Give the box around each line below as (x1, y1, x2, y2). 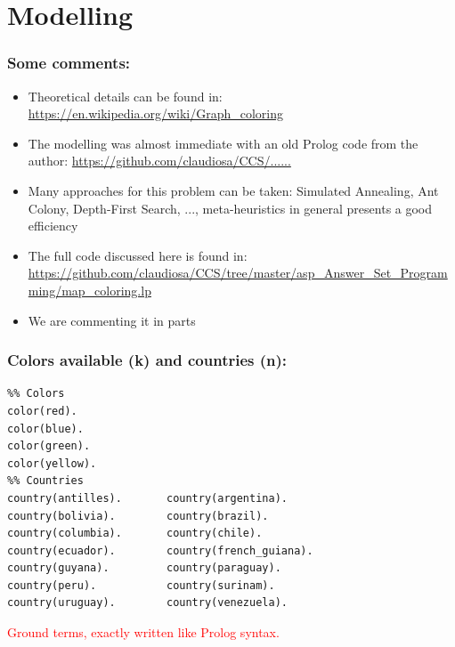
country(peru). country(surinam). (7, 578, 275, 592)
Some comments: (7, 52, 131, 74)
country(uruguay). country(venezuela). (7, 596, 288, 610)
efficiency (28, 216, 78, 235)
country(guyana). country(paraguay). (7, 562, 281, 575)
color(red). (7, 404, 77, 417)
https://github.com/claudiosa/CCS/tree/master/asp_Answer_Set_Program (28, 263, 448, 282)
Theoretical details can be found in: (28, 86, 223, 105)
